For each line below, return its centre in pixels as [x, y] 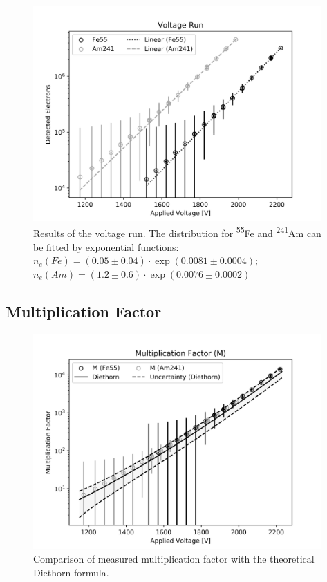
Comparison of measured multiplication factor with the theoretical [174, 559]
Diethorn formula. [71, 572]
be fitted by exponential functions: [106, 246]
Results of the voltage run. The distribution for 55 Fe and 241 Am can [177, 232]
